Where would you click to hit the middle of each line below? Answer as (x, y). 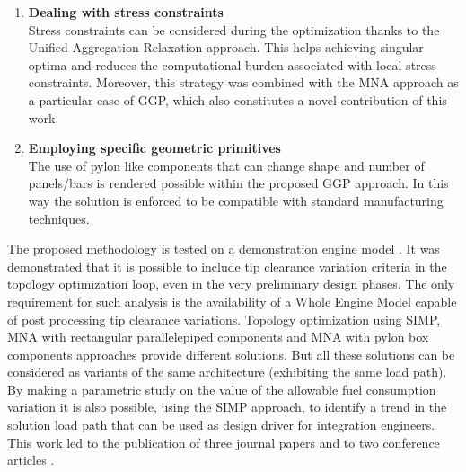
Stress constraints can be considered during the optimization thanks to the (234, 29)
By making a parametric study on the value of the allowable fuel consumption (222, 389)
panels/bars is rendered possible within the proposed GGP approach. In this (238, 183)
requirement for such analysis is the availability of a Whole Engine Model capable (232, 301)
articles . (31, 460)
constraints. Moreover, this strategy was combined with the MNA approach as (243, 82)
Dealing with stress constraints (126, 12)
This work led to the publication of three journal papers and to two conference (224, 442)
